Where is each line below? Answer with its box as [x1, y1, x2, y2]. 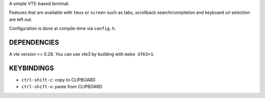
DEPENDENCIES [9, 38, 59, 47]
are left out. [9, 16, 33, 22]
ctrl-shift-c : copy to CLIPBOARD [21, 76, 96, 83]
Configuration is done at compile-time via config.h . [9, 25, 116, 31]
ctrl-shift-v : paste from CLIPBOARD [21, 84, 103, 90]
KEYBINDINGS [9, 64, 54, 72]
